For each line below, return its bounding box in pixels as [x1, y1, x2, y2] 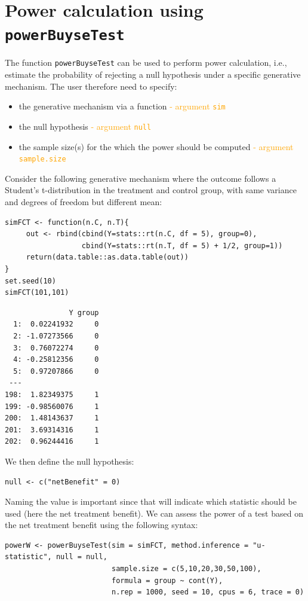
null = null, [56, 553, 107, 562]
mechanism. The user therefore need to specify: [5, 80, 177, 92]
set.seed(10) [5, 276, 56, 285]
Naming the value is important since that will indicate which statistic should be [5, 495, 297, 508]
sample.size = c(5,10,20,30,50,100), [111, 565, 261, 573]
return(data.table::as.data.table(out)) [26, 253, 189, 262]
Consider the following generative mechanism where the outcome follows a [5, 172, 276, 184]
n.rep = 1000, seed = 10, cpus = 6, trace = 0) [111, 588, 304, 597]
